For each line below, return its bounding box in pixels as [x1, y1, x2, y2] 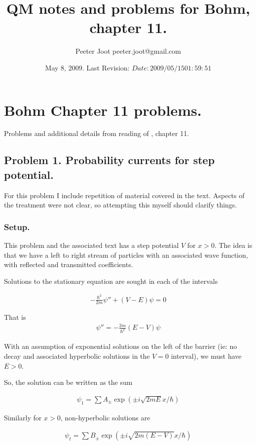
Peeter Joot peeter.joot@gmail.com [75, 46, 181, 56]
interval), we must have [171, 350, 242, 361]
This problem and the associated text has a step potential [4, 240, 179, 250]
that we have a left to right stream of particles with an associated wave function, [4, 249, 248, 260]
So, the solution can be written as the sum [4, 377, 133, 387]
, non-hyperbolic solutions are [60, 412, 150, 422]
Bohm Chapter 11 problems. [4, 100, 202, 120]
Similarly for [4, 412, 42, 422]
